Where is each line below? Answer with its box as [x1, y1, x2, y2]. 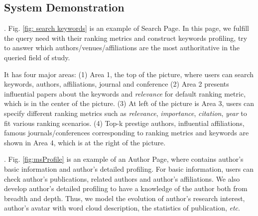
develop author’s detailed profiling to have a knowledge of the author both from [4, 183, 248, 194]
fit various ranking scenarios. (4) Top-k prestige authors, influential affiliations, [4, 117, 245, 128]
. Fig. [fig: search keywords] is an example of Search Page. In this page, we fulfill [4, 23, 249, 33]
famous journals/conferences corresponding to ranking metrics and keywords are [4, 127, 249, 138]
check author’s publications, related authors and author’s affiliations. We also [4, 173, 240, 184]
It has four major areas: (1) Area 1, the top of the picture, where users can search [4, 69, 254, 79]
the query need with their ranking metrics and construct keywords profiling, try [4, 32, 248, 43]
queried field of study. [4, 52, 70, 62]
